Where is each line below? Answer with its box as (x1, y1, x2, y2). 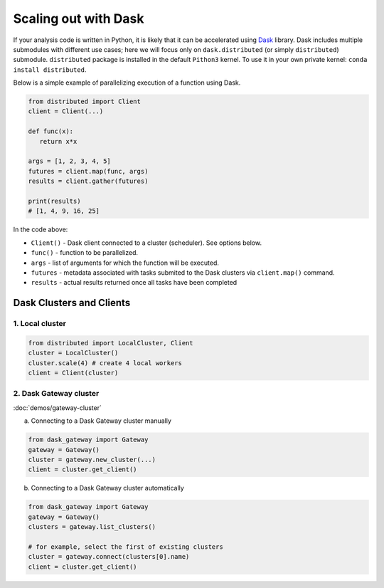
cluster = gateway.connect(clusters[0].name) (28, 552, 190, 561)
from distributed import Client (28, 98, 142, 106)
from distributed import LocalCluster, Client (28, 339, 193, 347)
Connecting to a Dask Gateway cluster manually (31, 416, 172, 425)
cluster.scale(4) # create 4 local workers (28, 359, 183, 367)
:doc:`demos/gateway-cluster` (13, 403, 102, 412)
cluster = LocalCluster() (28, 349, 119, 357)
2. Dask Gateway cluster (13, 389, 100, 399)
